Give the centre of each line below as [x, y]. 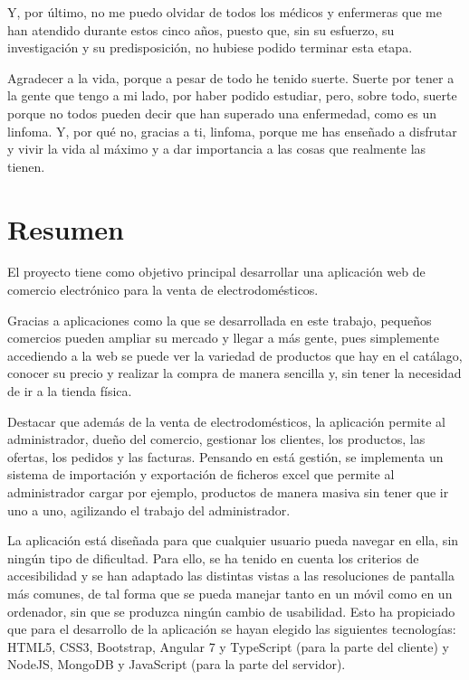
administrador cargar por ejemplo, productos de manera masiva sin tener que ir [228, 492]
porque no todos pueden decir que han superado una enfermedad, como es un [222, 113]
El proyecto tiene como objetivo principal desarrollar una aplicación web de [216, 272]
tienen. [26, 166]
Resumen [66, 228]
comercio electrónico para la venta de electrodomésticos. [163, 290]
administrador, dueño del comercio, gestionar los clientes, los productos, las [216, 439]
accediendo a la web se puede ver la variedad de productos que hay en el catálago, [235, 355]
